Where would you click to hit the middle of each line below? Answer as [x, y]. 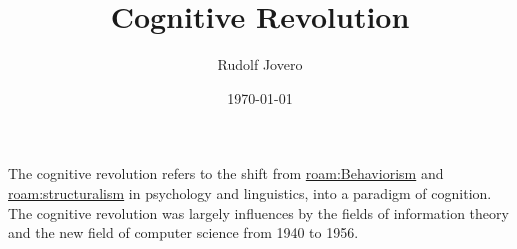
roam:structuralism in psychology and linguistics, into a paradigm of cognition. [250, 192]
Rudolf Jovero [260, 64]
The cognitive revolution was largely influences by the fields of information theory [258, 212]
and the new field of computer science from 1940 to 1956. [183, 232]
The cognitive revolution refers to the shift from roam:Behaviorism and [226, 173]
